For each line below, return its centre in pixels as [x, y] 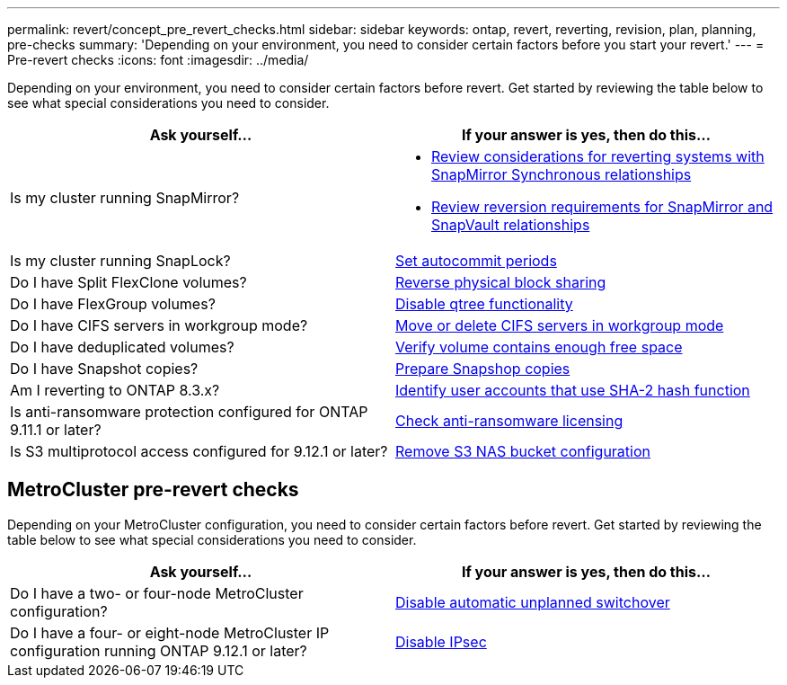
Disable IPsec [441, 641]
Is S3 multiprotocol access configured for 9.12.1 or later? [199, 451]
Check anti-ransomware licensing [509, 421]
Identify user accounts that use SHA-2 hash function [573, 390]
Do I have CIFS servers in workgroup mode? [159, 325]
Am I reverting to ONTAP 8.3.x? [115, 390]
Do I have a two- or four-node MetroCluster [157, 593]
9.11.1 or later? [56, 430]
